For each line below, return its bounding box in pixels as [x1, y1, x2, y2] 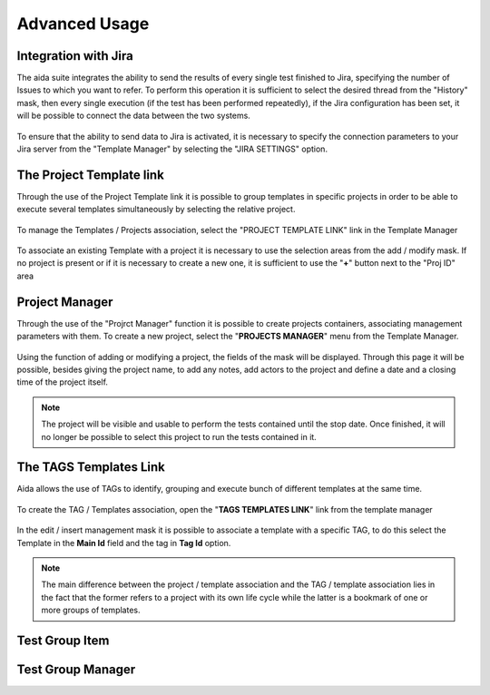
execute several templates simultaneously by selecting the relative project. [16, 204, 296, 215]
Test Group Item [16, 632, 110, 648]
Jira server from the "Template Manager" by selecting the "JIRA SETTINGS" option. [16, 143, 328, 154]
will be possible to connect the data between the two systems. [16, 110, 251, 122]
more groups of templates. [41, 604, 141, 616]
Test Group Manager [16, 661, 136, 677]
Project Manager [16, 294, 113, 309]
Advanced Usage [16, 14, 150, 34]
